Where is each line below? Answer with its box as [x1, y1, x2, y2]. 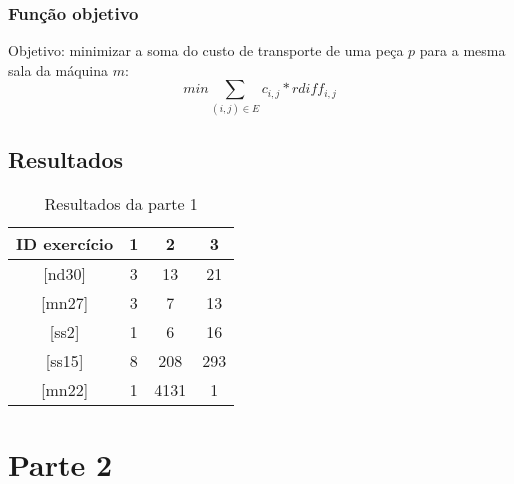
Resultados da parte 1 [44, 191, 198, 215]
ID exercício [16, 231, 114, 255]
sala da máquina [8, 59, 109, 80]
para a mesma [419, 40, 506, 61]
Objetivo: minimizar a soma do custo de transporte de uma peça [8, 40, 404, 61]
